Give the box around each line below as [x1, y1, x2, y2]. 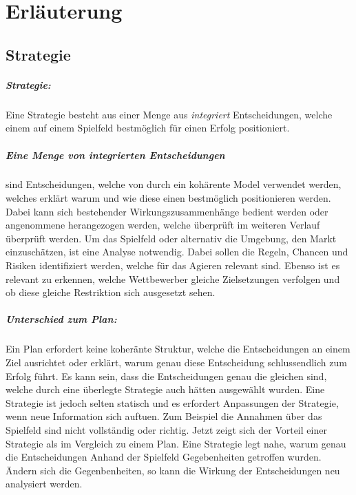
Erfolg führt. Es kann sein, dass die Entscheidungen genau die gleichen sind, [6, 368, 327, 383]
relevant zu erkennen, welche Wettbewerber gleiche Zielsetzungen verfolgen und [6, 271, 340, 286]
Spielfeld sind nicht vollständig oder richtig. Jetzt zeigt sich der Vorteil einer [6, 422, 327, 436]
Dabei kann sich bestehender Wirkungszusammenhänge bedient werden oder [6, 204, 328, 218]
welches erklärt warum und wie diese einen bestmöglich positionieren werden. [6, 191, 331, 205]
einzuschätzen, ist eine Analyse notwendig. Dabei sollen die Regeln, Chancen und [6, 244, 348, 259]
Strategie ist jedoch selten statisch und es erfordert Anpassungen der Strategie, [6, 395, 339, 410]
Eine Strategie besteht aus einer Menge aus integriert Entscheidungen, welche [6, 107, 333, 121]
